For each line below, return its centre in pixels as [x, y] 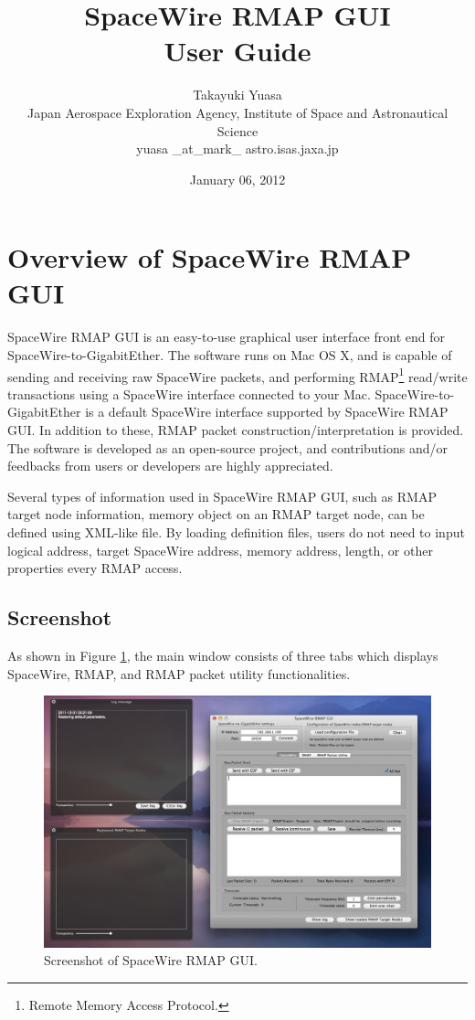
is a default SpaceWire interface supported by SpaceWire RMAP [267, 412]
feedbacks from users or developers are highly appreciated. [170, 466]
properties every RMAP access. [95, 568]
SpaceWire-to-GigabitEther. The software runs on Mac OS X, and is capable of [230, 355]
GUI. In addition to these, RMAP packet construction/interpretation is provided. [236, 430]
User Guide [237, 51]
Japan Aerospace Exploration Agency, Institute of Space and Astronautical [237, 112]
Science [237, 130]
